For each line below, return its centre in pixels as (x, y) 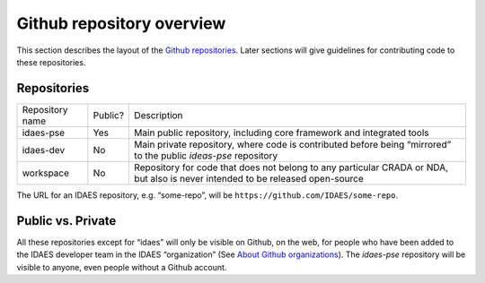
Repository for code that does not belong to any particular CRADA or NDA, (291, 167)
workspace (46, 173)
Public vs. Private (66, 221)
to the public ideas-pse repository (206, 155)
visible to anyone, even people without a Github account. (122, 267)
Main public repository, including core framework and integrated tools (282, 133)
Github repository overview (121, 23)
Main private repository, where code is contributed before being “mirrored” (293, 144)
